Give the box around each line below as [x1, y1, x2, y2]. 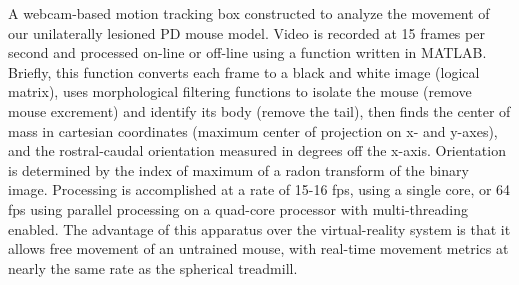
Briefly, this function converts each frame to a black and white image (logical [8, 61, 480, 82]
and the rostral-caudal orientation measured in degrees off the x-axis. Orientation [8, 140, 506, 161]
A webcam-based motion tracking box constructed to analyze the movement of [8, 3, 490, 23]
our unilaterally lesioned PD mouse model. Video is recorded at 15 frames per [8, 22, 485, 43]
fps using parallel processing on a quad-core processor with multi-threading [8, 198, 468, 219]
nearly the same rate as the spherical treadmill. [8, 257, 298, 278]
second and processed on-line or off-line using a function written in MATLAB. [8, 42, 487, 63]
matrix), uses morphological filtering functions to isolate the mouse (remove [8, 81, 472, 102]
